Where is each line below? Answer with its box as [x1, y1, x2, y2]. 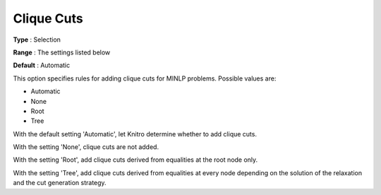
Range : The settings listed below [13, 48, 111, 57]
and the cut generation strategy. [13, 179, 107, 187]
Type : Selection [13, 35, 61, 44]
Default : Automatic [13, 61, 71, 70]
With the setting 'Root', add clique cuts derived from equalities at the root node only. [13, 155, 258, 164]
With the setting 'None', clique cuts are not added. [13, 143, 159, 151]
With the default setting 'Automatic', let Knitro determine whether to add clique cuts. [13, 129, 258, 138]
